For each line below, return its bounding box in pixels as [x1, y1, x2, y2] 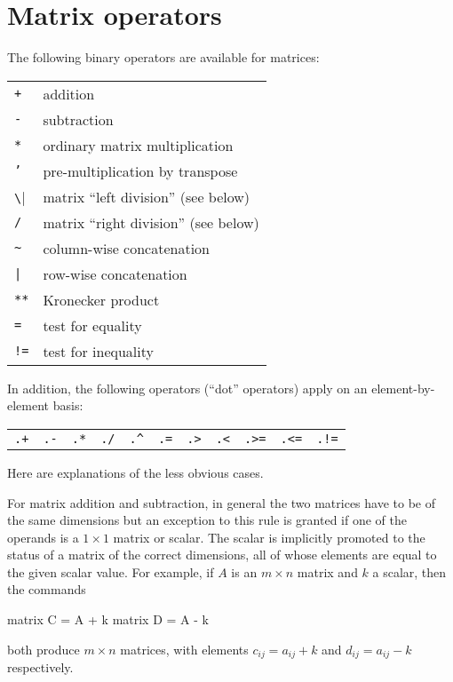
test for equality [43, 314, 142, 336]
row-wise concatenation [43, 263, 187, 284]
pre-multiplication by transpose [43, 160, 238, 181]
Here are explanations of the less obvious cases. [7, 463, 264, 481]
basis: [52, 396, 83, 415]
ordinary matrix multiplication [43, 134, 234, 155]
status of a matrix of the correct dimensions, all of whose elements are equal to [7, 545, 437, 564]
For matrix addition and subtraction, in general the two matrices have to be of [7, 493, 436, 511]
